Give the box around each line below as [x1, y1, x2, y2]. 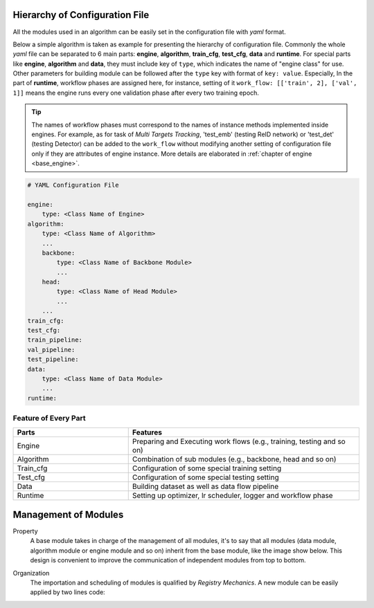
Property [12, 527, 38, 535]
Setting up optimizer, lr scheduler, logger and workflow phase [132, 490, 333, 500]
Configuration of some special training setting [132, 463, 282, 473]
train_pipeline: [27, 336, 83, 344]
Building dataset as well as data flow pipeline [132, 481, 279, 491]
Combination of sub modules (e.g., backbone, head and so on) [132, 454, 337, 463]
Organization [12, 569, 50, 577]
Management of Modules [12, 508, 124, 520]
